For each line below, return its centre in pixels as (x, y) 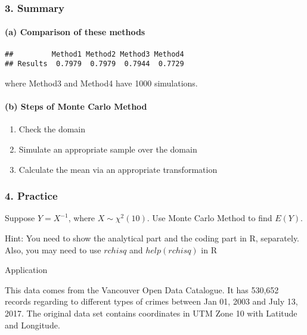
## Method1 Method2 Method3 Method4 (94, 54)
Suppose (20, 218)
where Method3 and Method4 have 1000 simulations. (101, 83)
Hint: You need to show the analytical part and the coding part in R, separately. (152, 238)
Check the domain (52, 129)
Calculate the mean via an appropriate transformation (118, 169)
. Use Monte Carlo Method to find (210, 218)
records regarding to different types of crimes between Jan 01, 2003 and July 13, (151, 301)
